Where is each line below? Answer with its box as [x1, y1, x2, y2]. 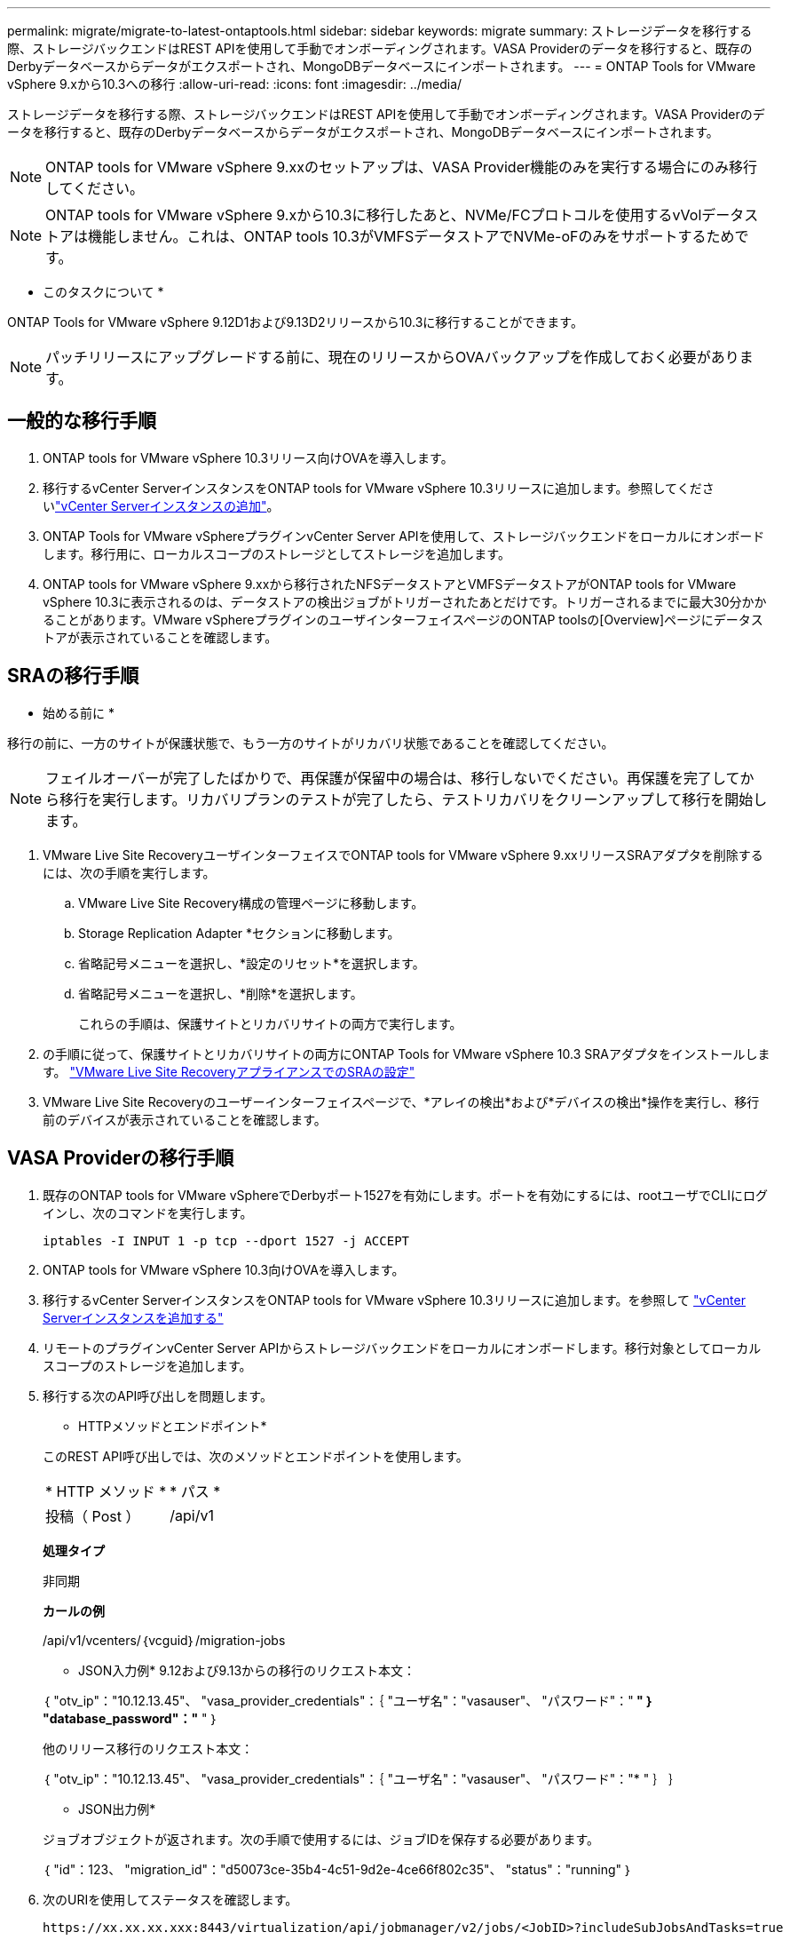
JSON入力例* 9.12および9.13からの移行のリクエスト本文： [78, 1662, 416, 1678]
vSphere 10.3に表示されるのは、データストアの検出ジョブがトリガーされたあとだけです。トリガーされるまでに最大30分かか [43, 593, 767, 609]
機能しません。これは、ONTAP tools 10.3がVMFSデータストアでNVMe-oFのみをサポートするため [88, 227, 735, 245]
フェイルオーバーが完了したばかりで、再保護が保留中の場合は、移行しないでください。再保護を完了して [45, 768, 740, 787]
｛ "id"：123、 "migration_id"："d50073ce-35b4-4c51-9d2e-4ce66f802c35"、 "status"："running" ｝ [43, 1861, 633, 1877]
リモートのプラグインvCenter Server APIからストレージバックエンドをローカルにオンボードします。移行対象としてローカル [43, 1340, 762, 1356]
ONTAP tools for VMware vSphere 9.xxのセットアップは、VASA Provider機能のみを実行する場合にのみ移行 [45, 158, 757, 176]
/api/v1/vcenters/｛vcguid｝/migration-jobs [43, 1632, 286, 1648]
